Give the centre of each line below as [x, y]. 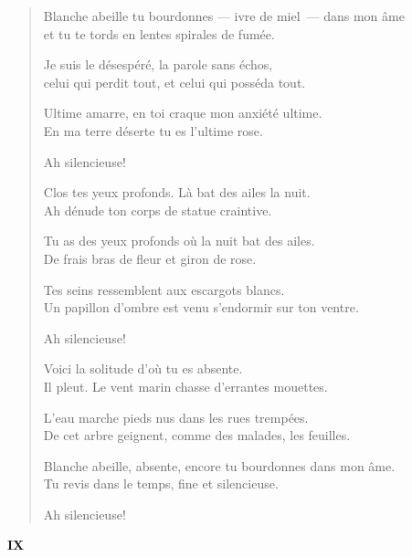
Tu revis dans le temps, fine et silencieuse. [161, 483]
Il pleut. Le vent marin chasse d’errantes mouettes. [185, 386]
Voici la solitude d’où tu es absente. [143, 368]
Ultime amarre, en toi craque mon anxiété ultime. [183, 113]
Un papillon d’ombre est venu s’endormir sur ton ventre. [201, 307]
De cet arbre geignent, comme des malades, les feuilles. [197, 435]
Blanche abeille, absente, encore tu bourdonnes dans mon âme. [219, 465]
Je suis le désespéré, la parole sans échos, [158, 64]
